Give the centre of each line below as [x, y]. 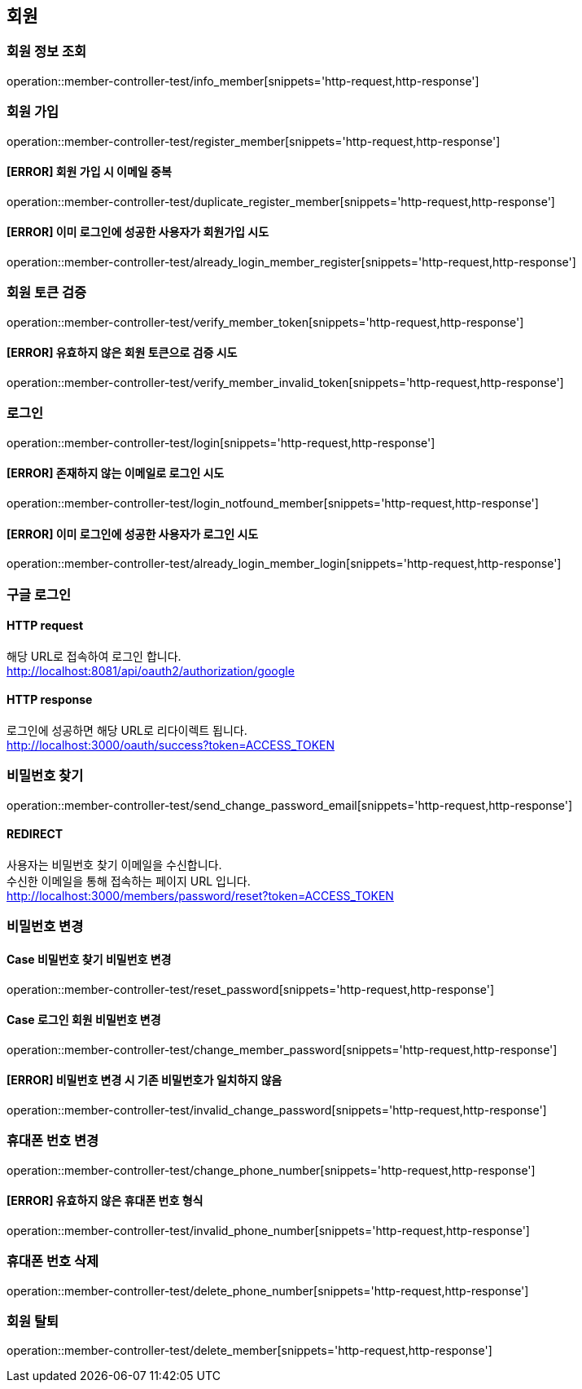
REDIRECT [35, 834]
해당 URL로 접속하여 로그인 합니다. [94, 656]
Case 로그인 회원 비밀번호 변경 [84, 1020]
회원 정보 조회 [47, 52]
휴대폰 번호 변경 [53, 1141]
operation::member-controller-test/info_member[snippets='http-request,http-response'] [243, 81]
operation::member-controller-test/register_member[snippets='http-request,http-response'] [254, 141]
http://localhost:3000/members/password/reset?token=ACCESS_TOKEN [200, 895]
